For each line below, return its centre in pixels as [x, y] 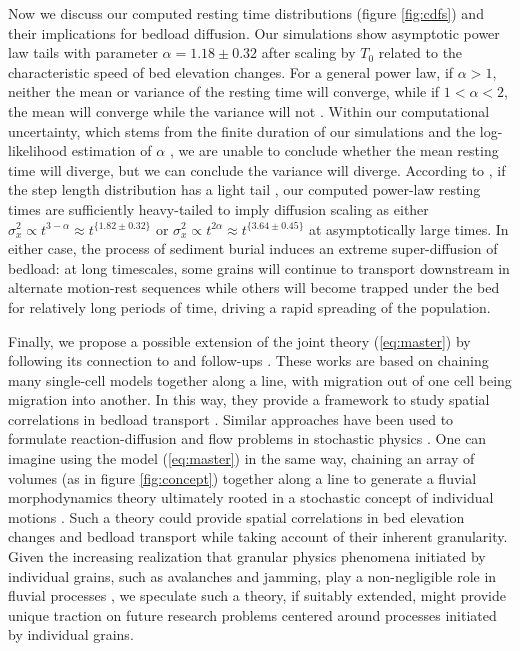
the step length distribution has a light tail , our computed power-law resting [244, 189]
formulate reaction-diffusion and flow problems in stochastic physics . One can [247, 438]
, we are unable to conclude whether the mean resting [334, 150]
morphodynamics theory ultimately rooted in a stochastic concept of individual [251, 497]
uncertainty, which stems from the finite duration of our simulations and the [242, 130]
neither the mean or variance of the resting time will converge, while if [224, 91]
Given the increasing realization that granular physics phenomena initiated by [247, 556]
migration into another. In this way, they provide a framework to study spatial [249, 399]
